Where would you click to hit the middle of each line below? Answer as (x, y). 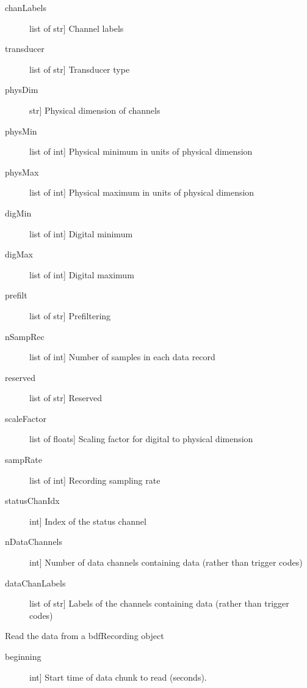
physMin (21, 131)
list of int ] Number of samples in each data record (122, 357)
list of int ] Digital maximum (82, 274)
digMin (18, 213)
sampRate (23, 460)
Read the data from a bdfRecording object (85, 636)
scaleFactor (26, 418)
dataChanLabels (35, 583)
